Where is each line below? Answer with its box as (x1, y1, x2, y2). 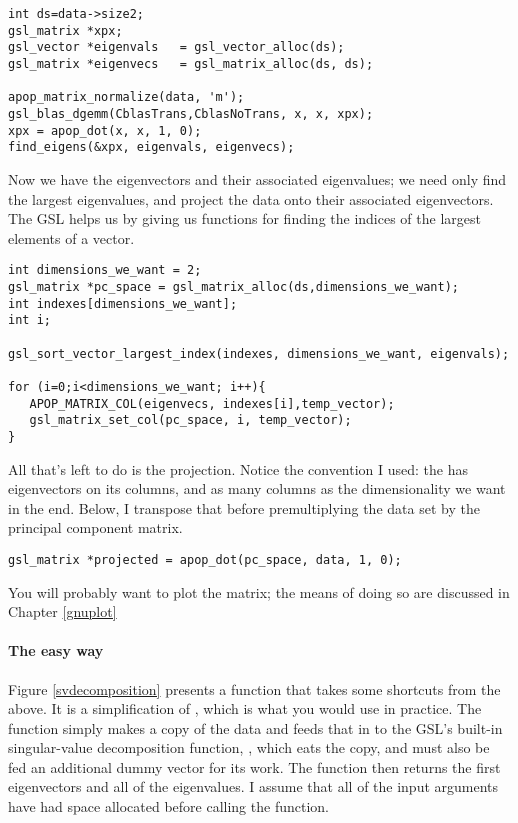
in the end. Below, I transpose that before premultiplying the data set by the (8, 497, 480, 518)
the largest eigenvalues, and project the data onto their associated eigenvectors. (8, 188, 494, 209)
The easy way (8, 640, 104, 661)
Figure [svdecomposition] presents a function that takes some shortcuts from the (8, 678, 501, 699)
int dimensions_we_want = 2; (8, 263, 202, 278)
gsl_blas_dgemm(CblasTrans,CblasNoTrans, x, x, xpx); (8, 106, 374, 121)
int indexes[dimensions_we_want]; (8, 296, 238, 311)
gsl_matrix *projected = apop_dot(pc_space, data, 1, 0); (8, 552, 402, 567)
